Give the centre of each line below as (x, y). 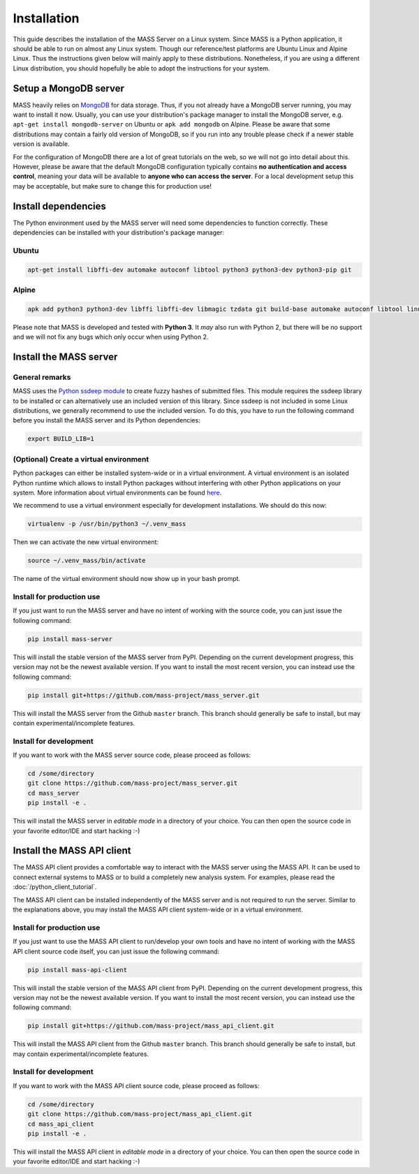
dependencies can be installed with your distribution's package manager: (119, 233)
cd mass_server (53, 793)
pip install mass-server (70, 639)
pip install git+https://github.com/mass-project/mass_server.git (144, 695)
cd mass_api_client (61, 1124)
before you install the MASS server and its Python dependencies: (106, 420)
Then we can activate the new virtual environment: (86, 542)
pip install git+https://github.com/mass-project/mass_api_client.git (151, 1026)
